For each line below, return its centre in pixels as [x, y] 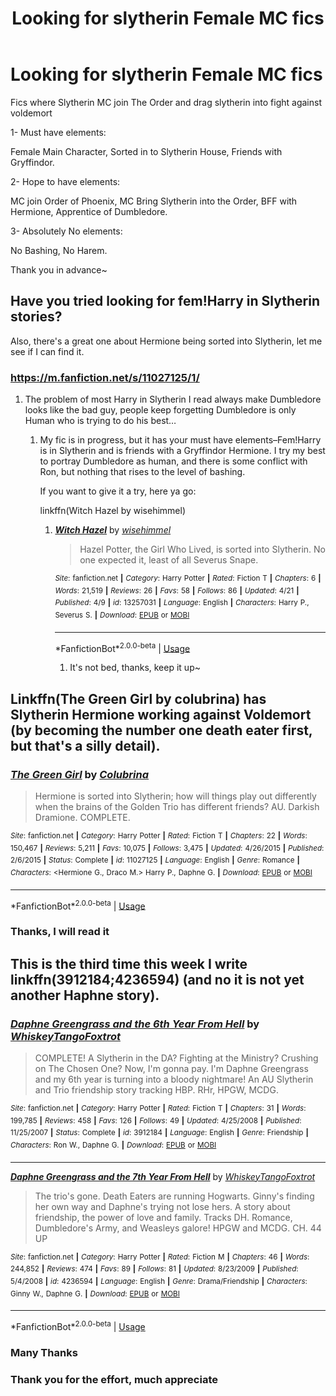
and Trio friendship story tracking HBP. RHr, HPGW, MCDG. [156, 1089]
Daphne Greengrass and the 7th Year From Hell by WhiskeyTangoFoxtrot [163, 1176]
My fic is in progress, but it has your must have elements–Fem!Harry [180, 440]
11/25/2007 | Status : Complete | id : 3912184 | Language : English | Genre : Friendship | [159, 1133]
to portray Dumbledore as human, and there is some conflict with [173, 461]
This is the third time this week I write [129, 963]
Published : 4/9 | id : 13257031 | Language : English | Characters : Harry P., [182, 603]
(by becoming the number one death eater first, [161, 730]
